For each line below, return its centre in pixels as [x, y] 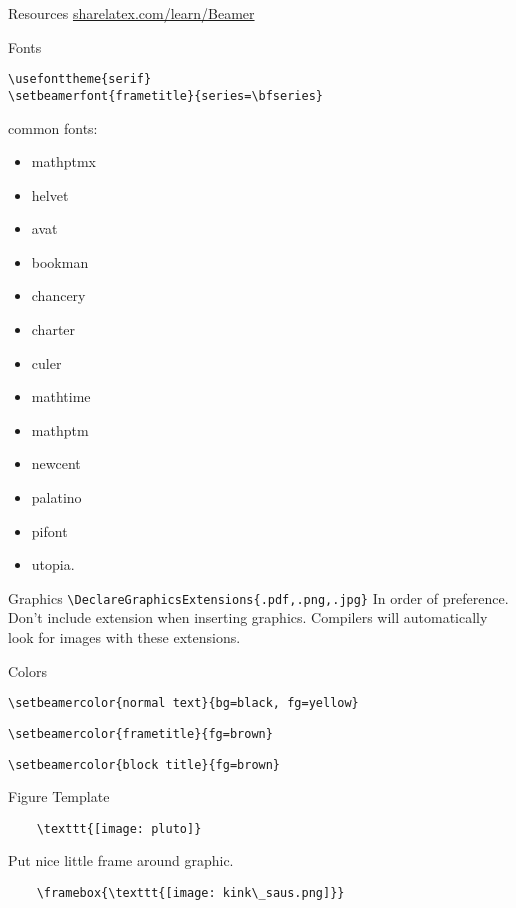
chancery [58, 295]
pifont [49, 530]
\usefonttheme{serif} [80, 79]
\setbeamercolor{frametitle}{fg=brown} [140, 733]
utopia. [53, 564]
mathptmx [63, 161]
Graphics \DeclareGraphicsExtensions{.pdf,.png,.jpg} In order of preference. [258, 597]
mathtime [61, 396]
